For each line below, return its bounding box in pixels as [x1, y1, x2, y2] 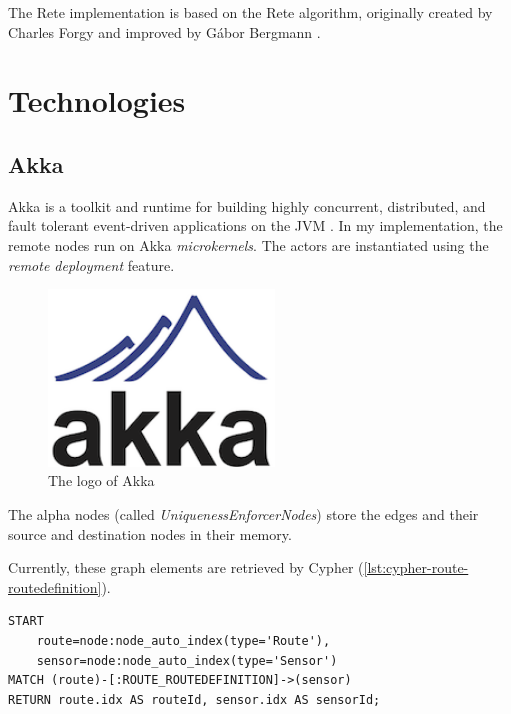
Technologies [8, 80, 186, 121]
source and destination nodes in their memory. [8, 523, 292, 544]
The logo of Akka [48, 470, 155, 491]
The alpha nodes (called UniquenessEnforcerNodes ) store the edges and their [8, 503, 479, 524]
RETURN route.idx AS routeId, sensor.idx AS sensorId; [8, 692, 381, 707]
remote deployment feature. [8, 254, 175, 275]
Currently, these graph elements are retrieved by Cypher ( [8, 557, 364, 578]
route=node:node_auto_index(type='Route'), [36, 633, 331, 648]
